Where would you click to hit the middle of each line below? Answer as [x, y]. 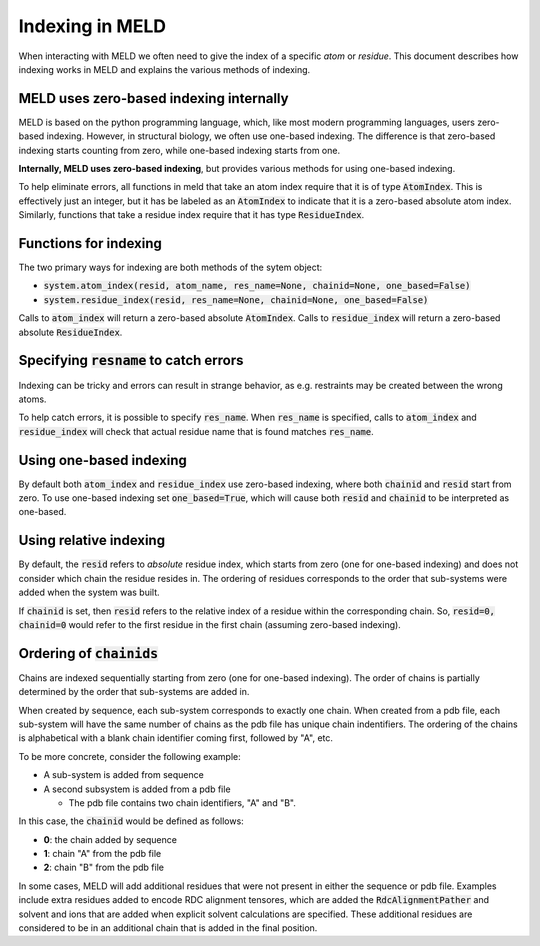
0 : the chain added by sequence [110, 839]
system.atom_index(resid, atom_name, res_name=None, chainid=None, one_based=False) [257, 286]
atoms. [32, 399]
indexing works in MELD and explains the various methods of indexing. [164, 69]
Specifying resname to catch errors [131, 360]
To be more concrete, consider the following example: [130, 756]
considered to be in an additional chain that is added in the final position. [168, 928]
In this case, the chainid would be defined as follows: [131, 821]
